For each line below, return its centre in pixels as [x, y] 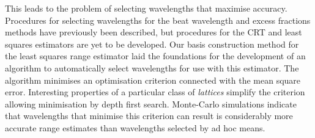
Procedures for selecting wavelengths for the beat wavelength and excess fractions [158, 20]
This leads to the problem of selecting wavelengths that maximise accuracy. [146, 8]
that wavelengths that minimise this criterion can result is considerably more [149, 116]
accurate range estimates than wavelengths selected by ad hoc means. [135, 127]
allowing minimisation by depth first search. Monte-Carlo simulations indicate [151, 103]
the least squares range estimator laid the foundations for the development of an [155, 56]
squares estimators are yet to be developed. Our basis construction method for [152, 44]
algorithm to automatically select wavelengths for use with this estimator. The [152, 67]
